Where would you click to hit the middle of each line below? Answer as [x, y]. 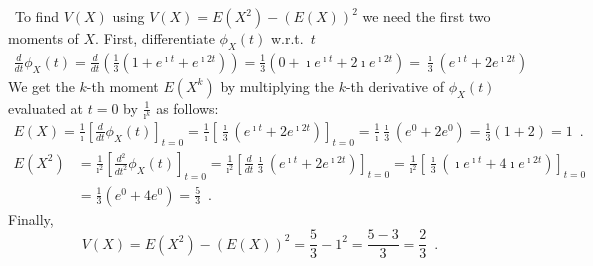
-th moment [122, 85]
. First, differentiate [155, 38]
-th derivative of [394, 85]
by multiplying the [277, 85]
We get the [41, 85]
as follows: [187, 107]
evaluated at [46, 107]
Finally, [31, 218]
